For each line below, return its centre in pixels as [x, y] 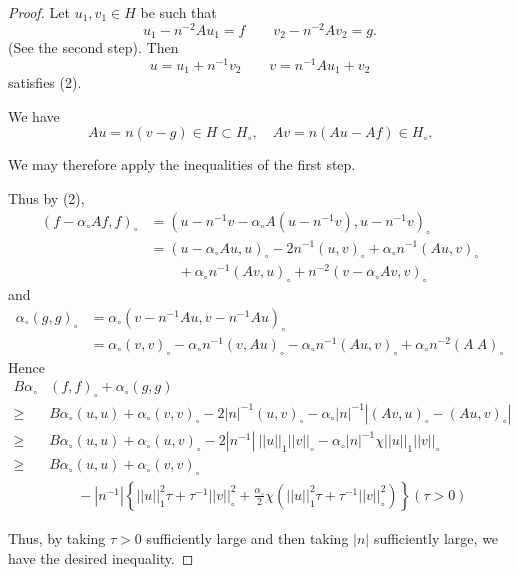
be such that [178, 12]
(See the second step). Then [93, 47]
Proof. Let [39, 12]
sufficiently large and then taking [247, 537]
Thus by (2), [46, 198]
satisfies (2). [45, 82]
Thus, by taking [57, 537]
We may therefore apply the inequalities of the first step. [182, 164]
